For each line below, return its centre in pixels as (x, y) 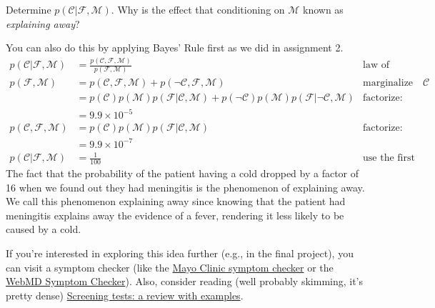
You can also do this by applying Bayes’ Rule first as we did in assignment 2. (175, 48)
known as (323, 9)
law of (376, 65)
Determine (29, 9)
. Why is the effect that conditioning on (198, 9)
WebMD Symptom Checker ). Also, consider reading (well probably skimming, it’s (185, 281)
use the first (389, 158)
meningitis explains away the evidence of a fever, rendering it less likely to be (175, 215)
